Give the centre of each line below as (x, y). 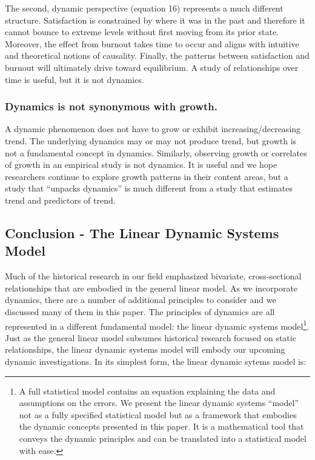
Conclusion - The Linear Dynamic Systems (142, 232)
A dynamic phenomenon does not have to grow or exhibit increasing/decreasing (153, 129)
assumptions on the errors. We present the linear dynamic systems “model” (159, 403)
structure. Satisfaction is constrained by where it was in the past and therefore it (155, 20)
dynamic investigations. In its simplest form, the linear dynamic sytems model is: (156, 361)
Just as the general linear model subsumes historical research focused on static (151, 337)
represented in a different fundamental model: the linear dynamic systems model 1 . (157, 325)
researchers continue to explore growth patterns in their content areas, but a (147, 176)
